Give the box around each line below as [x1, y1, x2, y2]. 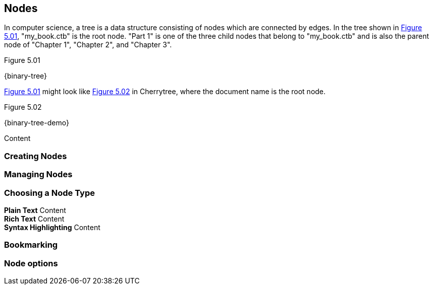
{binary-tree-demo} [4, 118, 69, 127]
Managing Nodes [4, 169, 73, 180]
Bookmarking [4, 240, 58, 250]
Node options [4, 258, 58, 268]
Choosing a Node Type [4, 187, 95, 198]
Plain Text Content [4, 205, 66, 214]
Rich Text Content [4, 214, 65, 223]
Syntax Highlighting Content [4, 223, 100, 232]
